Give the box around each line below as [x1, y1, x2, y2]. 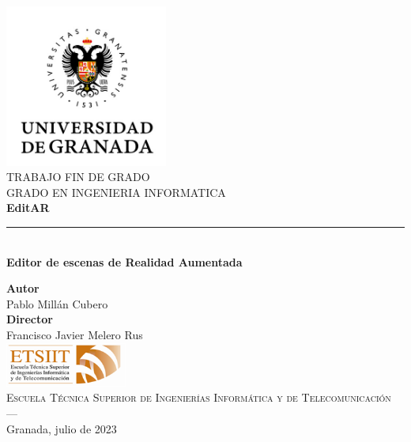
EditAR [6, 199, 50, 216]
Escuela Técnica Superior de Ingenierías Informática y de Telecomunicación [6, 389, 391, 406]
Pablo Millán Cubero [6, 295, 108, 312]
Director [6, 311, 53, 327]
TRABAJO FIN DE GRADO [6, 168, 150, 185]
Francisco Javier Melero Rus [6, 326, 143, 342]
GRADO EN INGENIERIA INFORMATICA [6, 183, 226, 200]
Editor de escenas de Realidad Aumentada [6, 253, 243, 270]
